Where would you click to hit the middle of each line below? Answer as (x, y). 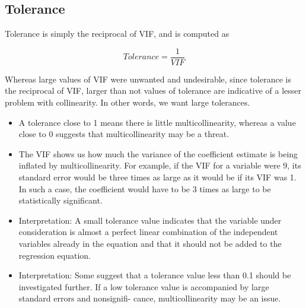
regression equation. (55, 255)
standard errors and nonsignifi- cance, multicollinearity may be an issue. (150, 298)
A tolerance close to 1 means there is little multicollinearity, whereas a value (157, 122)
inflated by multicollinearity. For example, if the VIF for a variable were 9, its (160, 165)
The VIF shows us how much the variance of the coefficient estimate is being (158, 153)
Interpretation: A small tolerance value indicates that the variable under (150, 220)
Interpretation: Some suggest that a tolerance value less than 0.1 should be (155, 275)
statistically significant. (60, 200)
